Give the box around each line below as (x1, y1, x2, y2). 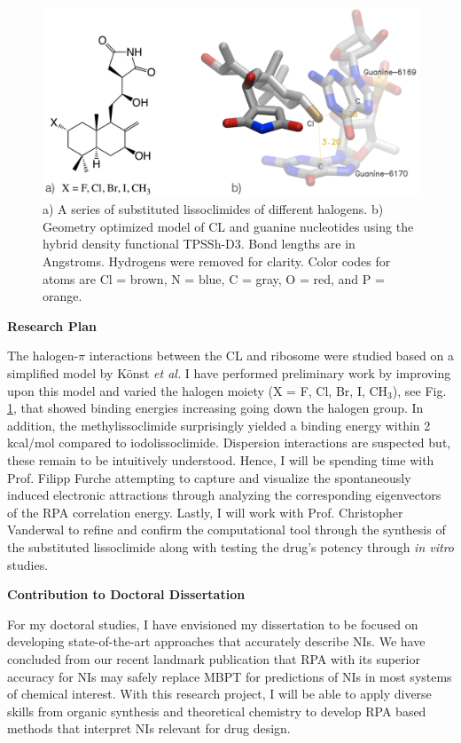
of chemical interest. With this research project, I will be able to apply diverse (7, 684, 432, 703)
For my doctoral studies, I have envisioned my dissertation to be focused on (7, 614, 418, 633)
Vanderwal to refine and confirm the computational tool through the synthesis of (7, 520, 446, 539)
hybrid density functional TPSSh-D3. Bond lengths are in (43, 234, 356, 253)
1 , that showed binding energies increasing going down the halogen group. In (7, 399, 424, 417)
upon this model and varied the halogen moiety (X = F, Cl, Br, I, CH (7, 381, 388, 399)
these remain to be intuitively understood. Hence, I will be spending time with (7, 450, 434, 469)
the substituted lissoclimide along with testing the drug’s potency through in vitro (7, 537, 454, 556)
